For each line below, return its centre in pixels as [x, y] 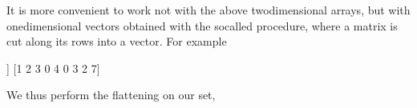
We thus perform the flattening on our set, [111, 95]
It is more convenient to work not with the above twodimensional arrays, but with [208, 10]
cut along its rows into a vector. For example [117, 41]
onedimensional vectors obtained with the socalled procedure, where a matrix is [202, 25]
